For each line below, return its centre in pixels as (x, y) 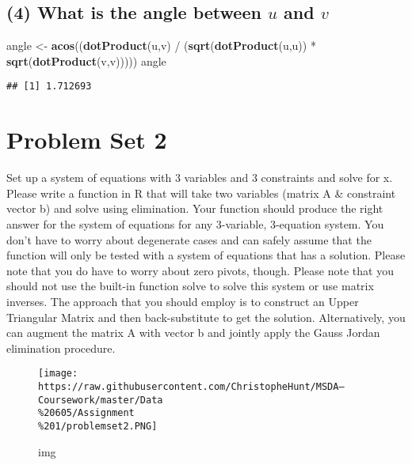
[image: (58, 374)
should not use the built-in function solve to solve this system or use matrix (190, 286)
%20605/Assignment (86, 413)
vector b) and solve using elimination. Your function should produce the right (195, 208)
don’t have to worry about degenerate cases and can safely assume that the (189, 239)
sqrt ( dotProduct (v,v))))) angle (86, 60)
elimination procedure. (61, 348)
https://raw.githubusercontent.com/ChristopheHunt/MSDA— (191, 386)
